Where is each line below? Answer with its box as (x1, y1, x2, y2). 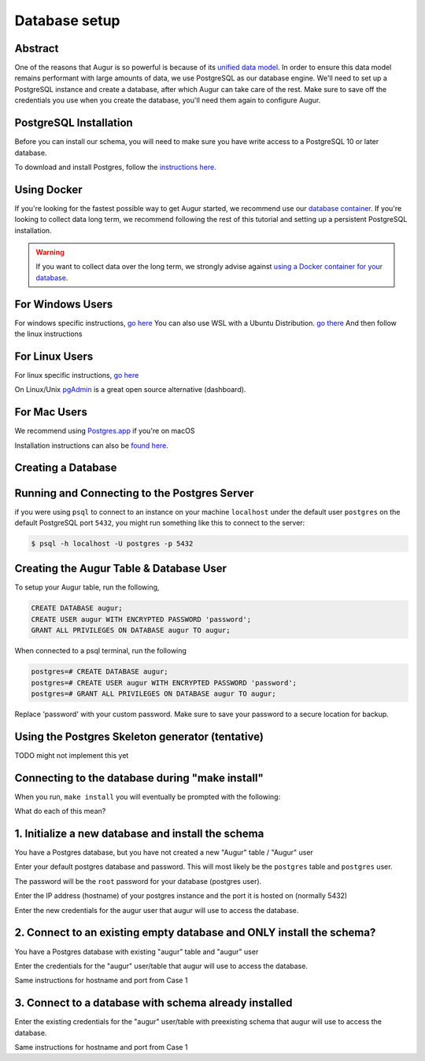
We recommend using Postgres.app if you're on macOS (14, 426, 195, 436)
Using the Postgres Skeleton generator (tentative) (14, 730, 264, 743)
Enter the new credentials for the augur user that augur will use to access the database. (14, 905, 299, 915)
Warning (35, 248, 65, 257)
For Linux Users (14, 349, 94, 363)
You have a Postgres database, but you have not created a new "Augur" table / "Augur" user (14, 848, 314, 857)
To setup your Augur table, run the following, (14, 582, 160, 592)
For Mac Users (14, 405, 88, 419)
